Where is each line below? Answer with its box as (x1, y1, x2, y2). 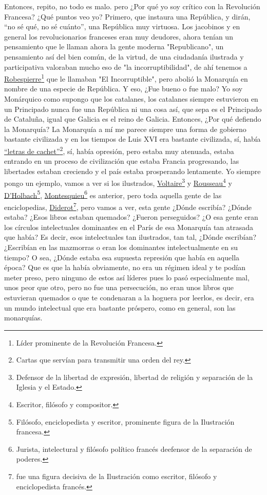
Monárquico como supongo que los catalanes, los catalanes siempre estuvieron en (4, 93, 258, 104)
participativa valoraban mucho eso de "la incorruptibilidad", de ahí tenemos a (4, 61, 247, 72)
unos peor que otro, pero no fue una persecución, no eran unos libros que (4, 282, 234, 293)
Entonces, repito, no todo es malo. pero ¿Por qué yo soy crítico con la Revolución (4, 1, 260, 11)
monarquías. (4, 312, 43, 323)
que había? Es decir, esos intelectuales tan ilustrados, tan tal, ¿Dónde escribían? (4, 232, 257, 242)
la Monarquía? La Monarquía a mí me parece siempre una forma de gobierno (4, 123, 246, 134)
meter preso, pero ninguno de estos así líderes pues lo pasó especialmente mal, (4, 272, 250, 282)
